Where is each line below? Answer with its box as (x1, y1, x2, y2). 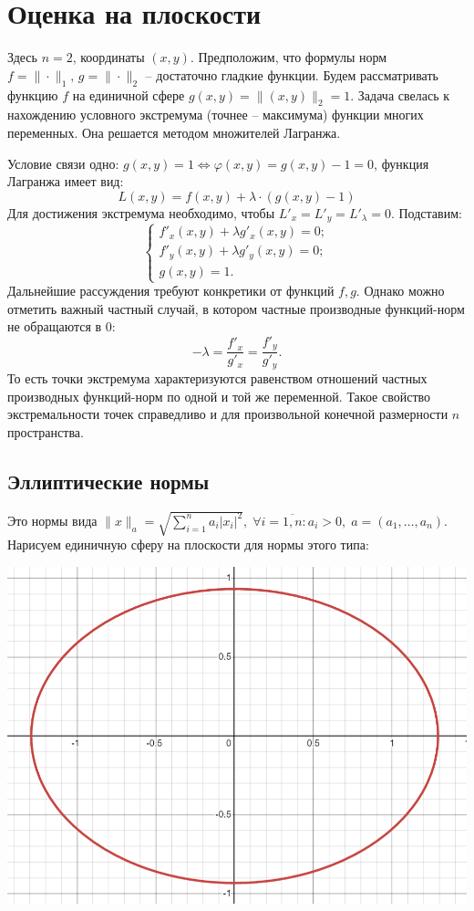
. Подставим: (390, 203, 462, 222)
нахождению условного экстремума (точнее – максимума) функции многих (7, 105, 424, 124)
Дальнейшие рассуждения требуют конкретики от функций (7, 281, 335, 300)
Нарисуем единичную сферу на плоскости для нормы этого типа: (7, 535, 369, 554)
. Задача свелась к (350, 85, 449, 104)
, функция (374, 153, 429, 173)
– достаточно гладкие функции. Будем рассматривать (145, 65, 438, 84)
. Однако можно (355, 281, 445, 300)
